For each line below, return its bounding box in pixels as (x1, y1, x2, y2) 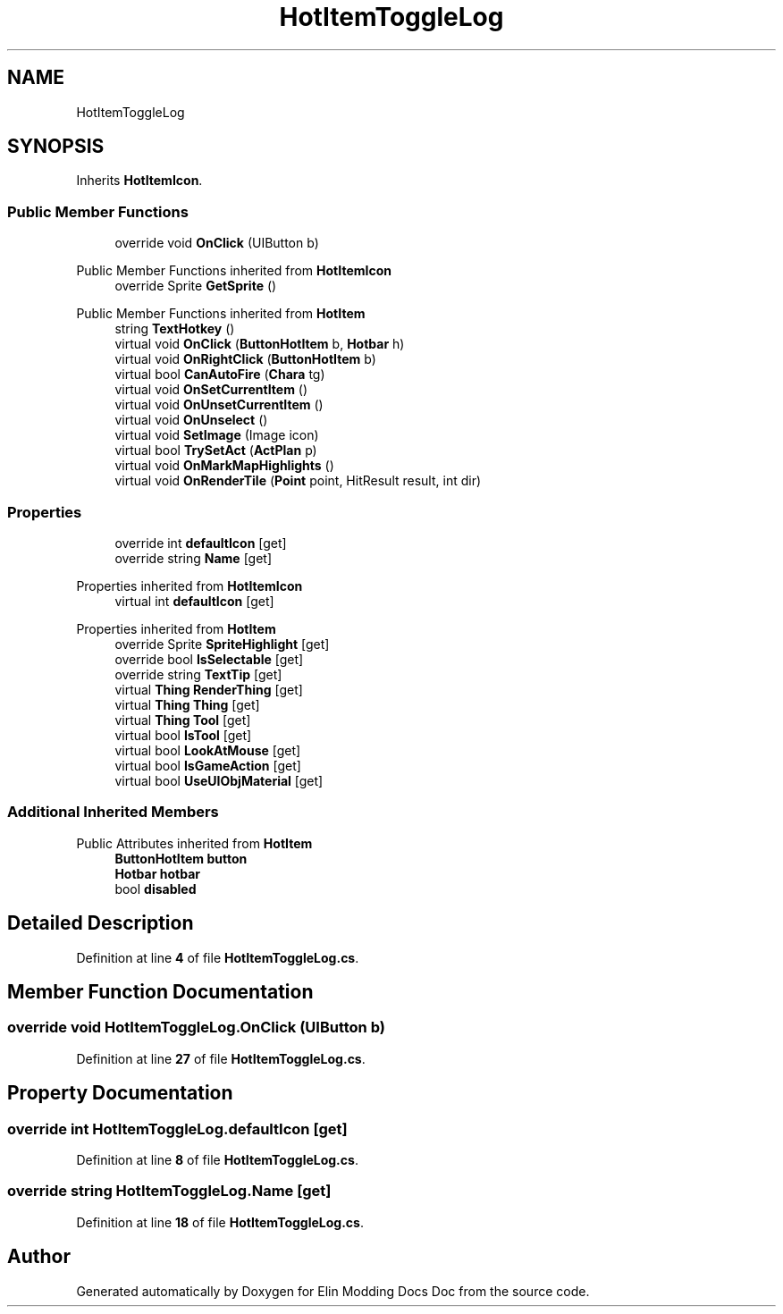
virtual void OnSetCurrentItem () (114, 382, 308, 398)
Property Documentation (7, 1082, 233, 1105)
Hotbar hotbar (114, 865, 200, 881)
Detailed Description (7, 912, 194, 935)
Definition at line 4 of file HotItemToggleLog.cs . (76, 949, 359, 965)
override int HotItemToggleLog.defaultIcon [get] (7, 1119, 348, 1138)
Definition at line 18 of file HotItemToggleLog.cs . (76, 1214, 364, 1230)
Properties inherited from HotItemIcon (76, 577, 303, 594)
